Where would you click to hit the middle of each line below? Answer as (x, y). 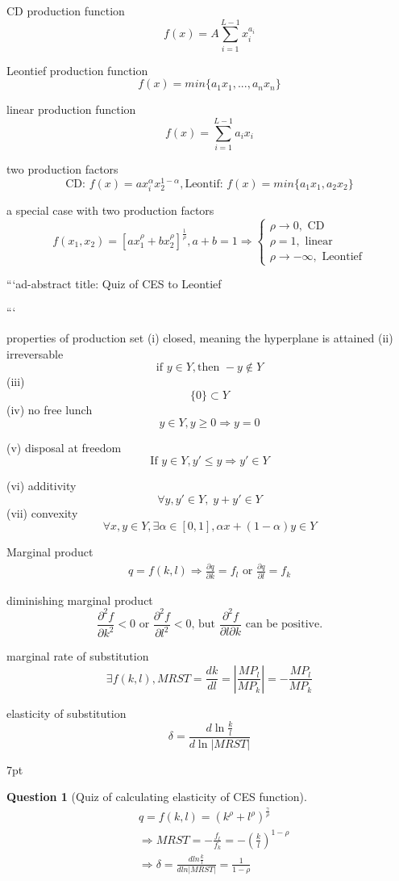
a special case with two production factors (110, 210)
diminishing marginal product (80, 600)
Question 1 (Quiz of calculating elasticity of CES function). (157, 797)
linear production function (71, 109)
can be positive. (284, 625)
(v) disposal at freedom (64, 447)
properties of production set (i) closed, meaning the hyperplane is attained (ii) (200, 338)
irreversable (35, 353)
